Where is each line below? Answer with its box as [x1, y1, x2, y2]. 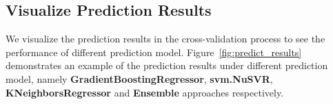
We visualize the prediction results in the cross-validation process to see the [6, 31, 325, 46]
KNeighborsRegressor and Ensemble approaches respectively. [6, 85, 284, 99]
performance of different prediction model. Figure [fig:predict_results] [6, 44, 302, 59]
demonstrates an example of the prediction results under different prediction [6, 58, 328, 73]
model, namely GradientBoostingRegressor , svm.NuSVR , [6, 71, 273, 86]
